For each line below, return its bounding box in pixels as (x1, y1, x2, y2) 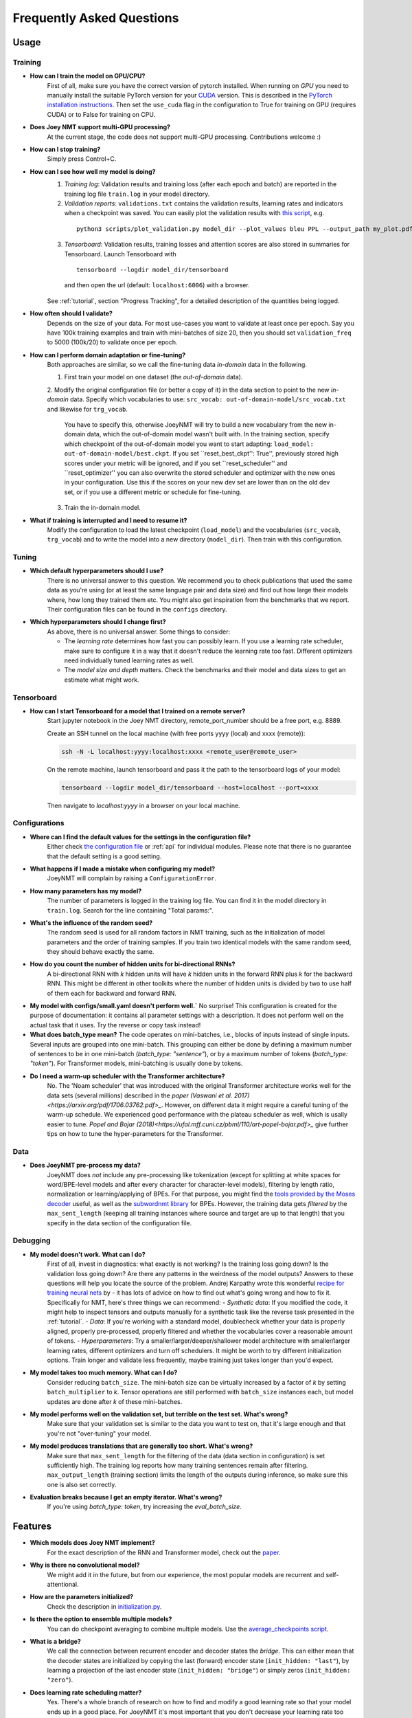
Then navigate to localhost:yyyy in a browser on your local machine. (47, 801, 240, 810)
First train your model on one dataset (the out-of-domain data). (64, 373, 243, 381)
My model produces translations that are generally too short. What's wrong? (30, 1442, 253, 1450)
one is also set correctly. (47, 1480, 117, 1488)
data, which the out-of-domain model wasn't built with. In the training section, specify (87, 430, 330, 438)
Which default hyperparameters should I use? (30, 567, 164, 575)
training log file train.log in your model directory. (64, 190, 210, 198)
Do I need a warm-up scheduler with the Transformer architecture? (30, 1072, 226, 1080)
